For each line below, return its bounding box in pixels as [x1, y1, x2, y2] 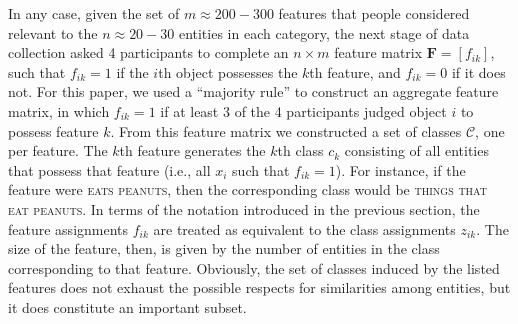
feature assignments [8, 218, 129, 239]
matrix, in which [8, 100, 110, 121]
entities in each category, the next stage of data [178, 22, 470, 43]
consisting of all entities [344, 140, 489, 161]
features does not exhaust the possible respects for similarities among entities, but [8, 277, 511, 298]
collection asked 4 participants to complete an [8, 42, 289, 63]
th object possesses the [158, 61, 298, 82]
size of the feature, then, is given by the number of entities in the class [8, 238, 440, 259]
